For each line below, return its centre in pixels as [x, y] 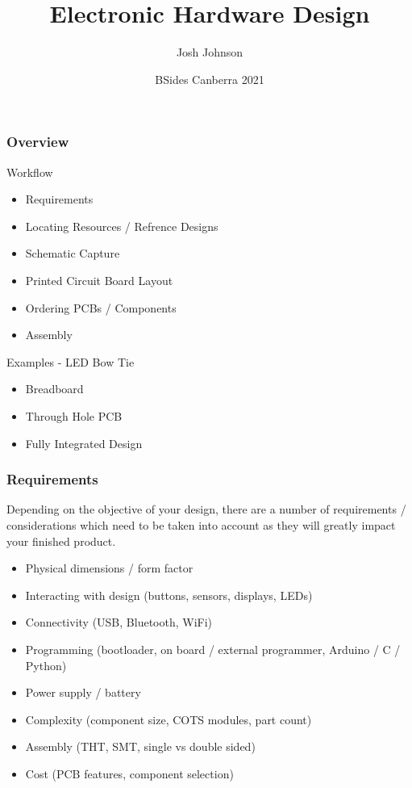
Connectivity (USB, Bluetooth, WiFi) [119, 622]
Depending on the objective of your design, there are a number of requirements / [206, 509]
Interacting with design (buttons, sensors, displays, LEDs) [169, 595]
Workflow [30, 172]
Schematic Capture [73, 253]
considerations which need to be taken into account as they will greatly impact [201, 524]
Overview [38, 142]
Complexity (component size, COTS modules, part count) [169, 719]
